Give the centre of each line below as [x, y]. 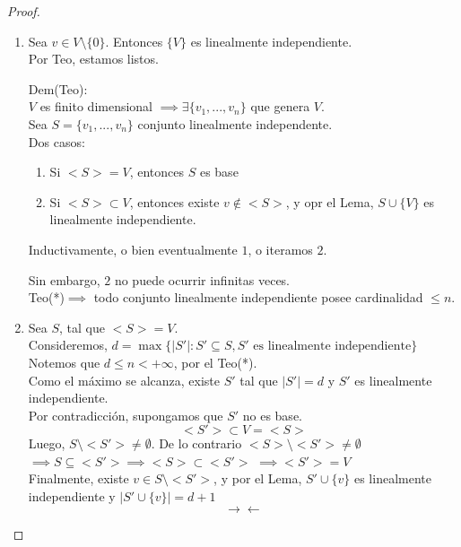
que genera [280, 106]
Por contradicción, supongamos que [126, 415]
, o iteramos [280, 249]
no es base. [272, 415]
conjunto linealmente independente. [235, 123]
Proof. [24, 11]
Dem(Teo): [58, 88]
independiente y [72, 496]
